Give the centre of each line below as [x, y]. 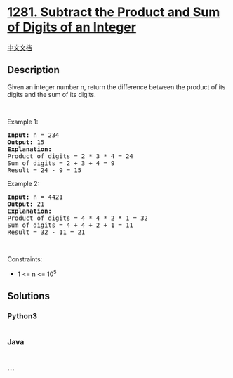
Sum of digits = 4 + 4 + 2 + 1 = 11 [70, 225]
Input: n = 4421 [35, 197]
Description [33, 70]
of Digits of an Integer [72, 27]
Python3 [22, 315]
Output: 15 [26, 142]
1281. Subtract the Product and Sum [114, 12]
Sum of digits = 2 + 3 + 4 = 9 [61, 163]
